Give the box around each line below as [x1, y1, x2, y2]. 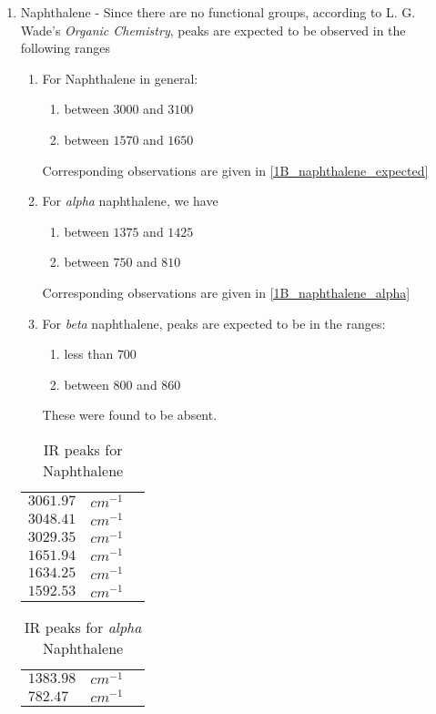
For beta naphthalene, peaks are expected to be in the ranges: [42, 313, 386, 332]
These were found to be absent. [42, 405, 218, 424]
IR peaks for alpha [24, 616, 142, 637]
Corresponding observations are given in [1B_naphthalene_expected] [42, 160, 429, 179]
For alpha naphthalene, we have [42, 191, 218, 210]
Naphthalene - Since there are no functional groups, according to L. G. [20, 3, 416, 21]
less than [64, 344, 114, 363]
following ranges [20, 38, 110, 57]
